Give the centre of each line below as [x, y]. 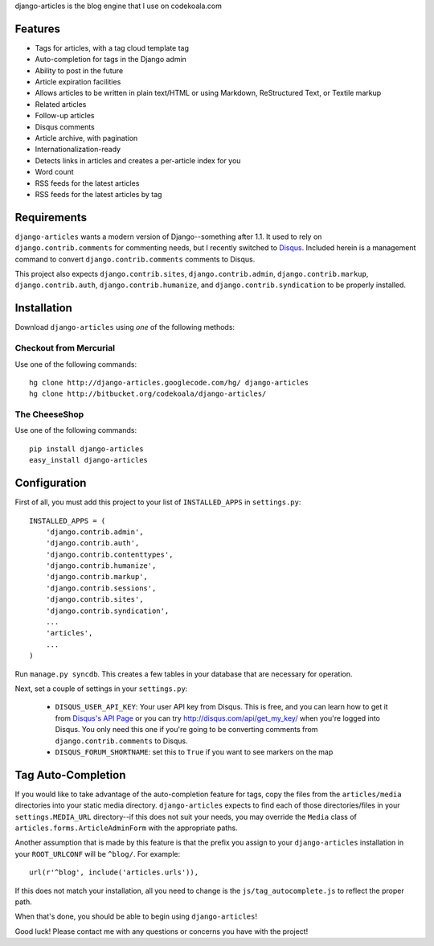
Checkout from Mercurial [65, 348]
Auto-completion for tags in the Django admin [111, 60]
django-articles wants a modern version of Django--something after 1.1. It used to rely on [168, 236]
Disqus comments [65, 127]
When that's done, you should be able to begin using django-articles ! [136, 916]
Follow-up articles [65, 116]
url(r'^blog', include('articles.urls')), [114, 872]
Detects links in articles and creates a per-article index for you [138, 160]
